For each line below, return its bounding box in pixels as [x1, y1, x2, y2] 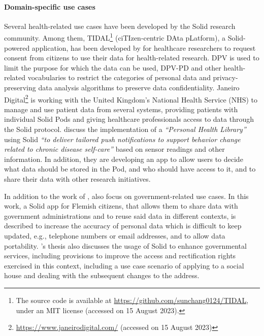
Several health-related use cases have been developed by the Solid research [4, 20, 236, 31]
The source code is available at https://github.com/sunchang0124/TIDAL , [16, 294, 249, 305]
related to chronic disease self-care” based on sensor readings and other [4, 144, 225, 154]
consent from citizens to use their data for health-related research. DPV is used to [4, 52, 259, 63]
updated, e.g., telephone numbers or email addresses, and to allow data [4, 230, 225, 241]
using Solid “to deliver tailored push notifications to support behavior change [4, 133, 241, 144]
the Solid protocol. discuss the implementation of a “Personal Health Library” [4, 124, 246, 135]
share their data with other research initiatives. [4, 174, 151, 184]
